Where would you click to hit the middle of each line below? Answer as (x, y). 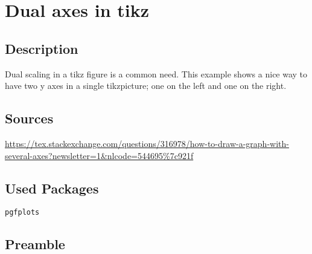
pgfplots (22, 213)
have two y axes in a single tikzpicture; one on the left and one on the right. (146, 86)
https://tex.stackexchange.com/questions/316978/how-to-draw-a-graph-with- (147, 143)
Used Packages (52, 188)
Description (42, 48)
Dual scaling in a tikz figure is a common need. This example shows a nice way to (156, 73)
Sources (29, 118)
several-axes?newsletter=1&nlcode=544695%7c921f (99, 155)
